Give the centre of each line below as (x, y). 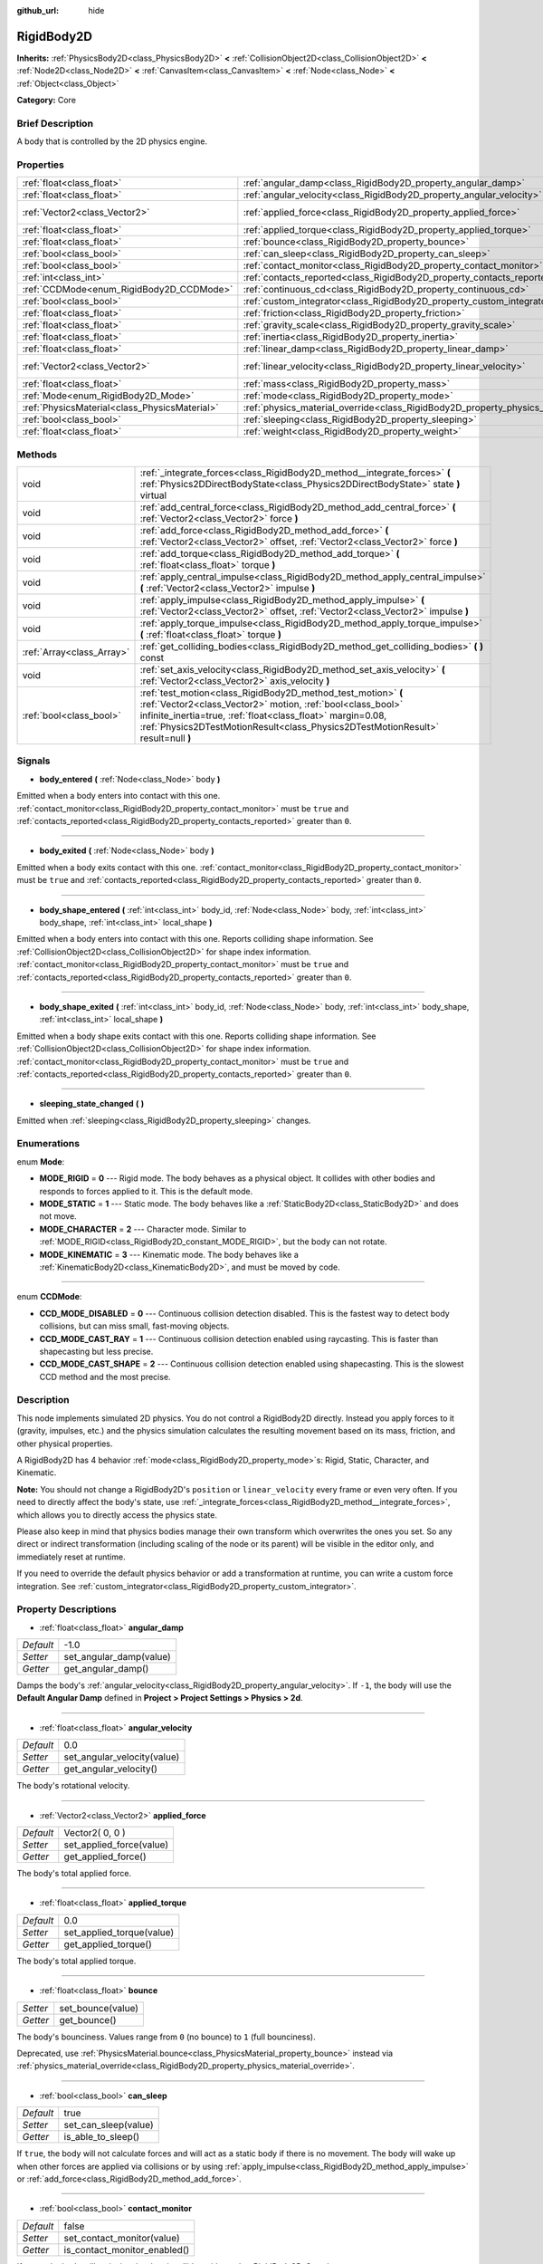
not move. (58, 1216)
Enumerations (48, 1144)
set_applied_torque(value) (119, 1932)
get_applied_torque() (108, 1944)
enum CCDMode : (49, 1297)
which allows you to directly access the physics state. (117, 1515)
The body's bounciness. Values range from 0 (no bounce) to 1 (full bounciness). (166, 2037)
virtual (153, 495)
